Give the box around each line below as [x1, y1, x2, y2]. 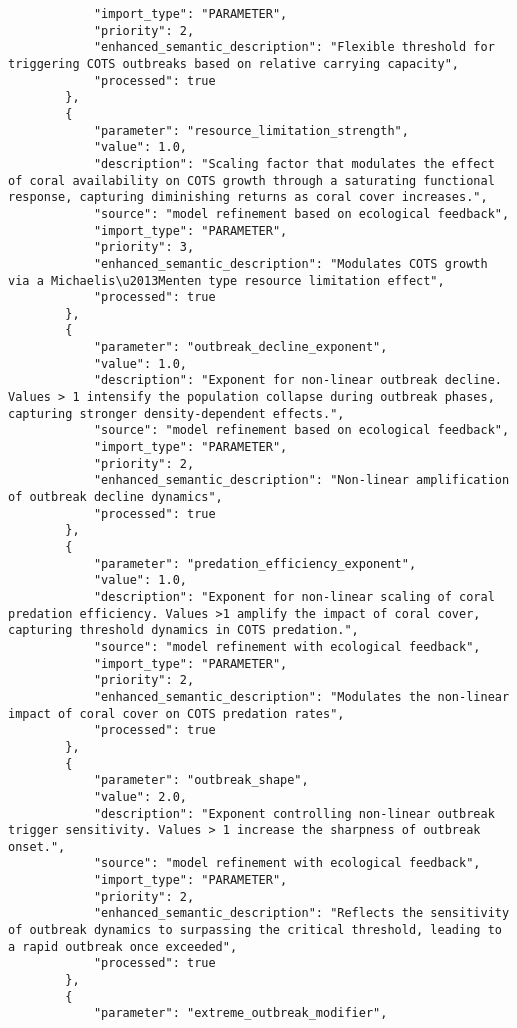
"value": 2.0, [93, 789, 187, 804]
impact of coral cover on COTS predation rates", [8, 706, 345, 721]
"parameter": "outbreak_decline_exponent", [93, 340, 388, 355]
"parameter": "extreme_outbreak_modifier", [93, 1006, 388, 1021]
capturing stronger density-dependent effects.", [8, 406, 345, 421]
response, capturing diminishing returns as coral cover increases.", [8, 190, 488, 205]
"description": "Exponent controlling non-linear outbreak [93, 806, 495, 821]
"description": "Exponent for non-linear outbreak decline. [93, 373, 502, 388]
